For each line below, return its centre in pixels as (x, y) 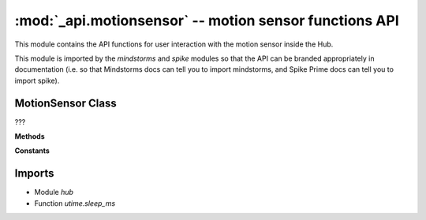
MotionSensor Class (66, 103)
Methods (30, 136)
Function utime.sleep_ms (75, 203)
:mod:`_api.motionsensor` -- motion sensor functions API (207, 21)
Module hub (54, 192)
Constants (32, 151)
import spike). (37, 80)
